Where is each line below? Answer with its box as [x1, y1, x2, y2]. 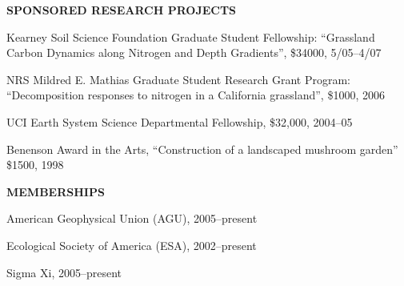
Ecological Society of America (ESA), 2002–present [6, 236, 257, 253]
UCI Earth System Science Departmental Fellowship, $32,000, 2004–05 [6, 113, 353, 130]
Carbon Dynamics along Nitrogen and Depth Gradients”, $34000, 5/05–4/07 [6, 44, 382, 61]
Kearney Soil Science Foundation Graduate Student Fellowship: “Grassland [6, 28, 375, 45]
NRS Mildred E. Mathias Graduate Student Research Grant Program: [6, 70, 350, 87]
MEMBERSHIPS [6, 183, 105, 199]
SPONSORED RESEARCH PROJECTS [6, 2, 237, 18]
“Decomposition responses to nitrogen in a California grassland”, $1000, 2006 [6, 87, 385, 103]
